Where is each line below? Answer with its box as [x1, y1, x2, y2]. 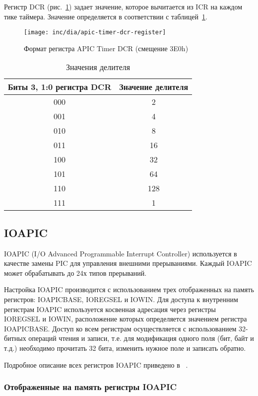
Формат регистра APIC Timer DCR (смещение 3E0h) [24, 43, 189, 53]
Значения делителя [65, 61, 130, 73]
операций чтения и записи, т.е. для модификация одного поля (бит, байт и [28, 333, 254, 343]
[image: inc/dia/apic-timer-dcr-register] [24, 29, 166, 36]
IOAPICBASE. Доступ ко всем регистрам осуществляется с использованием [4, 323, 237, 333]
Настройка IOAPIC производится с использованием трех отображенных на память [4, 284, 254, 295]
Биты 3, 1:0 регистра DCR [8, 81, 112, 93]
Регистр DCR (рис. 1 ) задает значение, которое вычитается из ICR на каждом [4, 1, 243, 11]
